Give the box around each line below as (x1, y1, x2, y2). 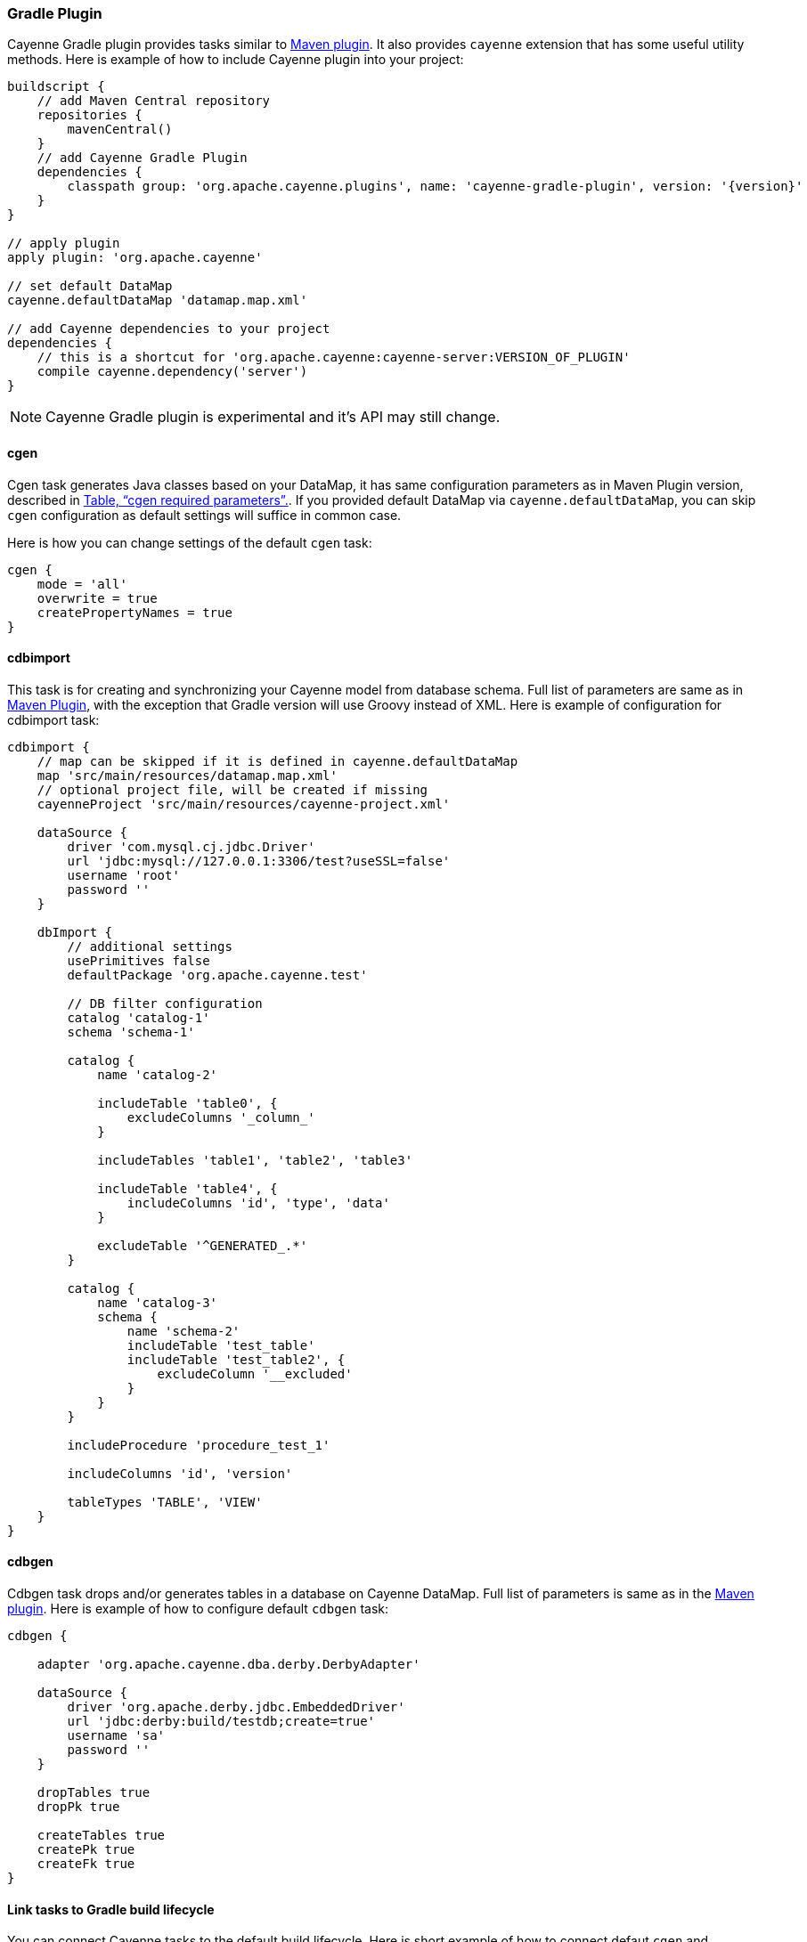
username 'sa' (67, 1728, 166, 1743)
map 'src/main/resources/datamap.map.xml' (37, 768, 338, 783)
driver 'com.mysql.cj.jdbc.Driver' (67, 839, 315, 854)
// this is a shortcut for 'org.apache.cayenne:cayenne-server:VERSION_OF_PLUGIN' (37, 350, 631, 365)
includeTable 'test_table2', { (126, 1352, 346, 1367)
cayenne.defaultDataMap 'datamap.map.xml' (7, 293, 308, 308)
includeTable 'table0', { (97, 1095, 278, 1110)
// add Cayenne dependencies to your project (7, 321, 330, 337)
